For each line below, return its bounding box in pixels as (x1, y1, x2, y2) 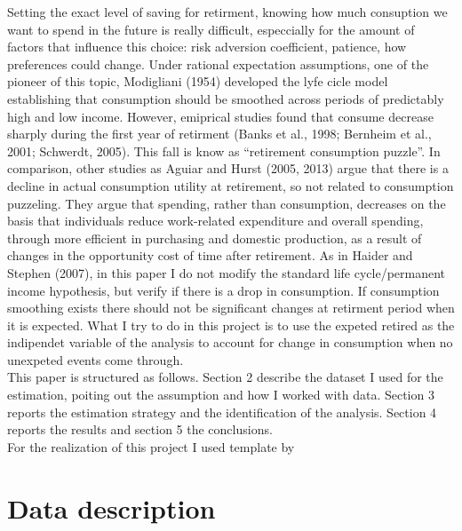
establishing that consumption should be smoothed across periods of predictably (7, 89, 444, 107)
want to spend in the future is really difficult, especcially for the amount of (7, 20, 415, 38)
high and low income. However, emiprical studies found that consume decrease (7, 107, 434, 125)
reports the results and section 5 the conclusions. (7, 420, 273, 439)
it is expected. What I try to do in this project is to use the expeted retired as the (7, 315, 455, 334)
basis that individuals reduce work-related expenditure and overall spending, (7, 211, 424, 230)
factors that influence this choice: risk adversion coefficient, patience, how (7, 37, 407, 56)
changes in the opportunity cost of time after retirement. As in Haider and (7, 246, 413, 265)
